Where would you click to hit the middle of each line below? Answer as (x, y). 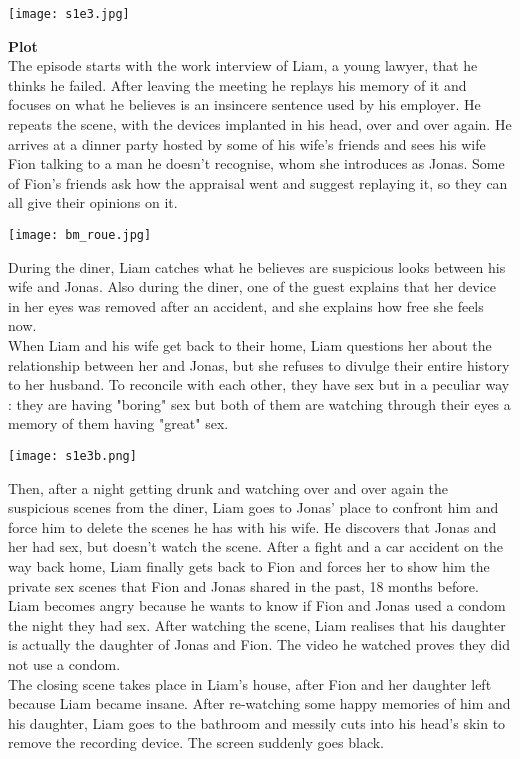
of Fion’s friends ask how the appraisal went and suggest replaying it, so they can (258, 182)
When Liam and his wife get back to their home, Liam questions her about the (250, 345)
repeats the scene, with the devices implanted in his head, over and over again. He (260, 124)
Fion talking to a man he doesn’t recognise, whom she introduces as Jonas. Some (256, 163)
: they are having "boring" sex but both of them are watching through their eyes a (259, 403)
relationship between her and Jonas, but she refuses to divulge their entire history (259, 364)
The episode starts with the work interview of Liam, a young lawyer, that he (243, 65)
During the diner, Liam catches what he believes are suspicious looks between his (257, 266)
